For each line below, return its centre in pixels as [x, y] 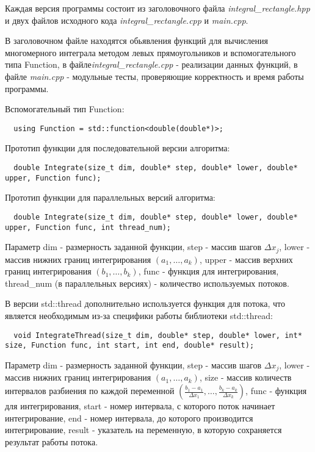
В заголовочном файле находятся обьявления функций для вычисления [136, 41]
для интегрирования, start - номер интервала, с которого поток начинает [140, 406]
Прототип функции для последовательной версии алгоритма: [118, 148]
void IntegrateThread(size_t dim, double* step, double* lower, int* [158, 335]
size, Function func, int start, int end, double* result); [130, 346]
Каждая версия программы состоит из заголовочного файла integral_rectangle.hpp [157, 8]
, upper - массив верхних [246, 259]
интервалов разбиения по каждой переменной [90, 390]
